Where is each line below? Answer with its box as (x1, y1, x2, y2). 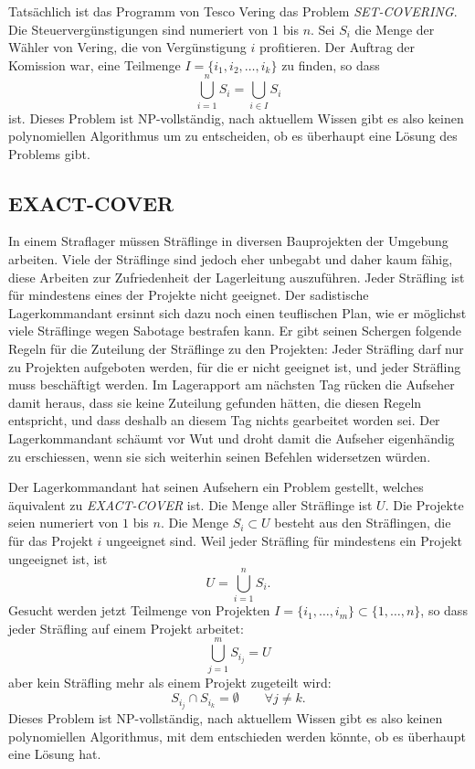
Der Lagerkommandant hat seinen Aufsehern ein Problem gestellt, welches (8, 477, 424, 497)
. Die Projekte (385, 495, 464, 514)
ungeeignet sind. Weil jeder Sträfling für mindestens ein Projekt (106, 530, 463, 550)
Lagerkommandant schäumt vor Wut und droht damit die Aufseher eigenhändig (8, 429, 455, 448)
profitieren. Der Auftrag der (259, 37, 415, 57)
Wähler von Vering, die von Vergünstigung (8, 37, 247, 57)
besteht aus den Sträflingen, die (274, 513, 451, 532)
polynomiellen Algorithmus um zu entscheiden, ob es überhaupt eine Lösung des (8, 126, 458, 145)
